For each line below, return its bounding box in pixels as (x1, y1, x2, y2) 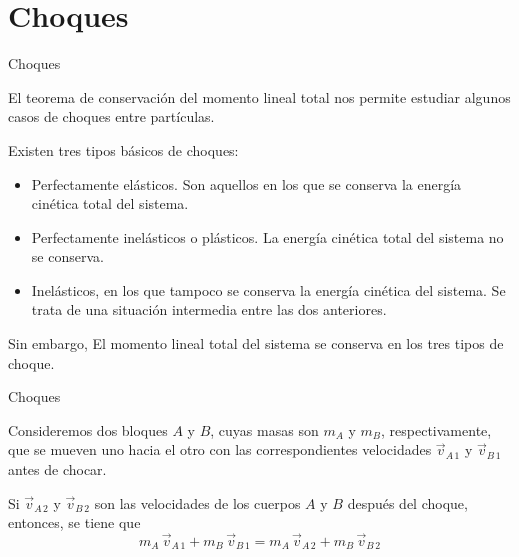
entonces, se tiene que (8, 512, 141, 533)
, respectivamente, (381, 419, 492, 440)
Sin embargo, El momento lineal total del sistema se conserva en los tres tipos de (8, 333, 504, 354)
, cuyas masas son (210, 419, 319, 440)
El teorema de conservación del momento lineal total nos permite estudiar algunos (8, 86, 511, 107)
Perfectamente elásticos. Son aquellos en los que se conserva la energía (31, 173, 462, 194)
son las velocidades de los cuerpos (94, 492, 301, 513)
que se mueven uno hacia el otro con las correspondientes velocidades (8, 439, 432, 460)
